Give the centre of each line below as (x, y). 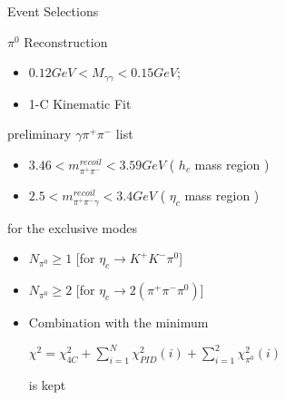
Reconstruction (66, 41)
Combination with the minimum (118, 322)
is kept (47, 385)
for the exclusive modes (72, 227)
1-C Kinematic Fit (80, 103)
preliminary (39, 134)
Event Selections (53, 11)
